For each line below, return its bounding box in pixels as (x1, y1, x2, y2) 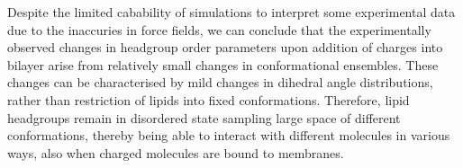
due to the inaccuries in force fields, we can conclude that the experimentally (7, 20, 431, 39)
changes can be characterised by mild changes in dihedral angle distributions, (7, 73, 433, 92)
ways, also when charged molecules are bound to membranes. (7, 143, 344, 162)
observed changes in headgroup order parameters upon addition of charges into (7, 38, 443, 57)
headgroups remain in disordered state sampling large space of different (7, 108, 401, 127)
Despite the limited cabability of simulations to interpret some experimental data (7, 3, 456, 21)
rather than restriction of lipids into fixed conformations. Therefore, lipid (7, 90, 410, 109)
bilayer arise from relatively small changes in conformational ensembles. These (7, 55, 439, 74)
